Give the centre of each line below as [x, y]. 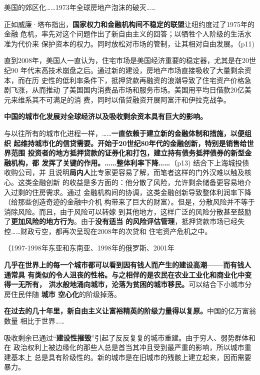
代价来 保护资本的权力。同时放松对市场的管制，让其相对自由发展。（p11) [136, 43]
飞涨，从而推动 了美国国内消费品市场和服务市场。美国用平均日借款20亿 [127, 90]
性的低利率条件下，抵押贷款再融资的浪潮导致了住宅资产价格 [146, 80]
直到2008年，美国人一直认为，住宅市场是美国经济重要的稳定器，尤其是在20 [126, 60]
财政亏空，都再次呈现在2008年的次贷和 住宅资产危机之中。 [116, 231]
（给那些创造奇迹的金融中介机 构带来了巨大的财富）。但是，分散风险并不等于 [129, 202]
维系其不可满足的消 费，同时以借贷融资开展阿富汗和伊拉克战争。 [124, 99]
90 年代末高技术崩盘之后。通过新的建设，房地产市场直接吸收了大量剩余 [127, 70]
